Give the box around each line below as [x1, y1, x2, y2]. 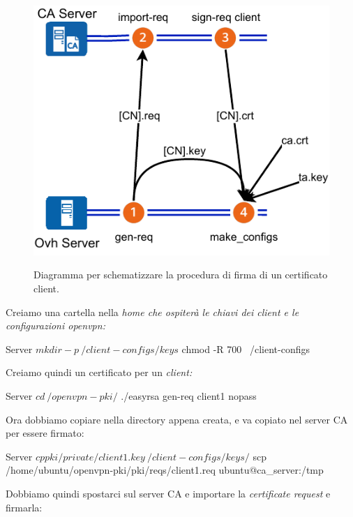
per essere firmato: [6, 426, 84, 440]
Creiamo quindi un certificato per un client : [6, 365, 193, 380]
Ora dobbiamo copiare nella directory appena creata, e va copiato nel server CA [6, 412, 348, 426]
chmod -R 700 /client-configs [181, 341, 310, 356]
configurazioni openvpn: [6, 318, 105, 333]
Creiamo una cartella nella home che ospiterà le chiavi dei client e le [6, 304, 299, 319]
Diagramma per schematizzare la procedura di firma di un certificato [33, 267, 328, 282]
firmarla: [6, 500, 43, 514]
